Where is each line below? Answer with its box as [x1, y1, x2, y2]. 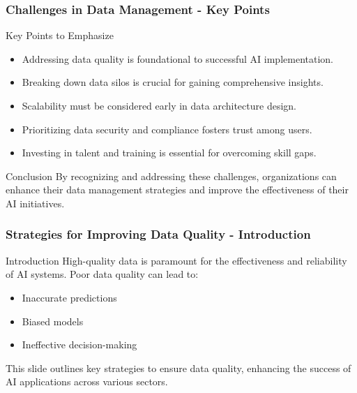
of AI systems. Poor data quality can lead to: [6, 267, 199, 281]
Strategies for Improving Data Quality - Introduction [6, 225, 311, 243]
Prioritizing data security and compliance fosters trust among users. [22, 121, 312, 136]
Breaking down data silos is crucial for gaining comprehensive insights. [22, 75, 324, 89]
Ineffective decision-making [22, 337, 137, 352]
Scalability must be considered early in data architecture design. [22, 98, 296, 112]
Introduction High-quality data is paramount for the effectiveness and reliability [6, 253, 347, 267]
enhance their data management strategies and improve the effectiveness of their [6, 182, 349, 197]
